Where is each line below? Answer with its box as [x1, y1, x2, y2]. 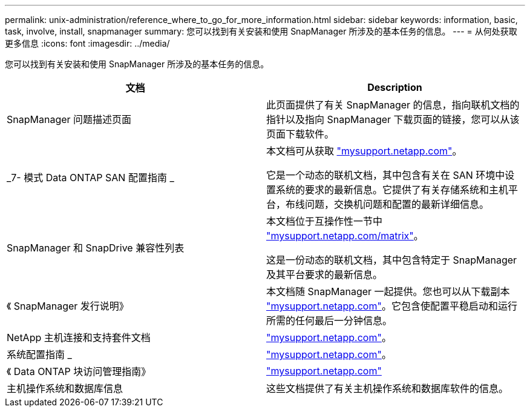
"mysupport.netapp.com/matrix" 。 [266, 230, 424, 242]
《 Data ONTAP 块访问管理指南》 [7, 365, 151, 377]
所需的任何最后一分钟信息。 [266, 314, 393, 327]
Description [367, 81, 422, 93]
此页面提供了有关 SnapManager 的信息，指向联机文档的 [266, 99, 520, 111]
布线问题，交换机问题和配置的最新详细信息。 [286, 198, 489, 210]
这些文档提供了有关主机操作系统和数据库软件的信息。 [266, 382, 509, 394]
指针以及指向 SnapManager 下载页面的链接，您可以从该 [266, 113, 520, 125]
